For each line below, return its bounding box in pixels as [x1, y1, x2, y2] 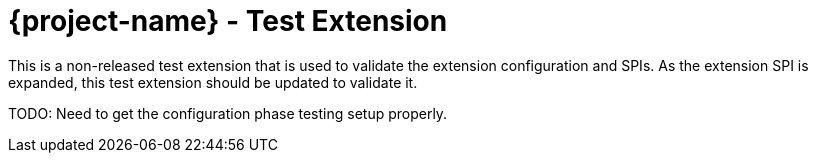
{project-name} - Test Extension [8, 4, 448, 38]
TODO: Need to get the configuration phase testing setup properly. [8, 104, 448, 122]
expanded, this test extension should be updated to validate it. [8, 73, 418, 91]
